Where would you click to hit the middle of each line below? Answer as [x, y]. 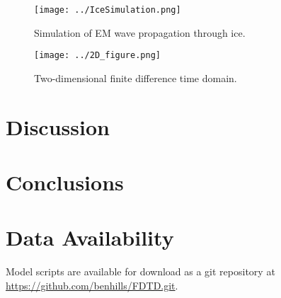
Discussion [58, 126]
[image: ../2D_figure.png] [97, 56]
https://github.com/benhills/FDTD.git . [92, 285]
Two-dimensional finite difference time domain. [136, 78]
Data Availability [90, 237]
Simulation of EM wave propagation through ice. [140, 32]
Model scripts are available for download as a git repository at [140, 271]
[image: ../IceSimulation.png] [108, 10]
